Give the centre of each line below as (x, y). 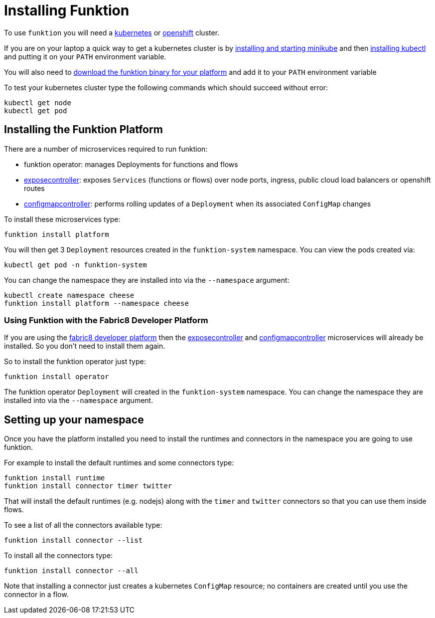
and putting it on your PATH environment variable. (85, 56)
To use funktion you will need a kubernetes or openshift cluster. (112, 32)
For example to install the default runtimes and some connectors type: (119, 463)
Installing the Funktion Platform (83, 130)
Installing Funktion (67, 10)
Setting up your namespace (74, 419)
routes (34, 188)
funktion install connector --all (71, 571)
